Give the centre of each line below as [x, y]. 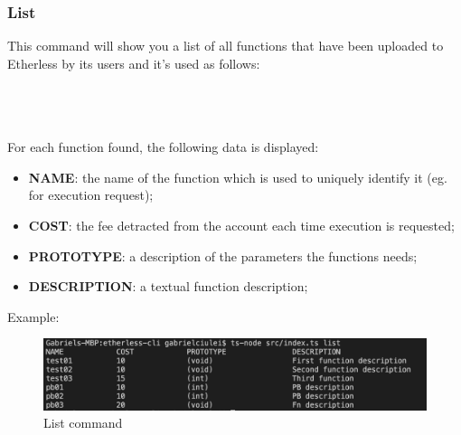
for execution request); [91, 195]
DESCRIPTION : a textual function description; [168, 286]
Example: [33, 316]
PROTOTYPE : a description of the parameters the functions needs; [223, 255]
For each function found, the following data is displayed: [163, 147]
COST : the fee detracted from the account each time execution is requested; [241, 225]
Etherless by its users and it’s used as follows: [134, 63]
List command [83, 423]
